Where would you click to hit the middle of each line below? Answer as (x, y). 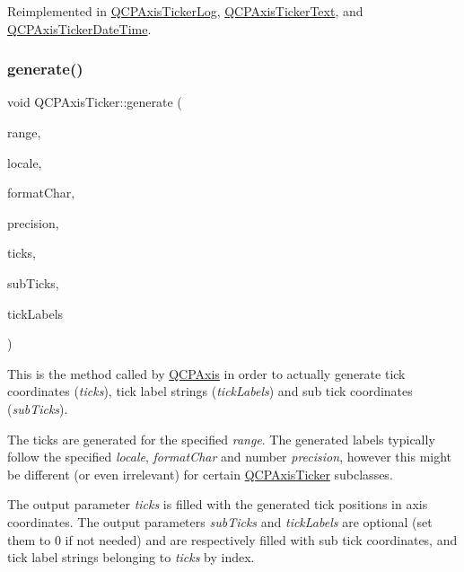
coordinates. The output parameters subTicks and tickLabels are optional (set (220, 521)
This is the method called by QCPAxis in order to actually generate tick (206, 373)
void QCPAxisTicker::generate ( (95, 102)
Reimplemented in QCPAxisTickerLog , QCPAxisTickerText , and (185, 11)
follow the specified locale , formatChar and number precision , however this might (230, 457)
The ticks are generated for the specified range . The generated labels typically (221, 439)
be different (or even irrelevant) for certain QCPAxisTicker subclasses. (200, 474)
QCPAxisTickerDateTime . (79, 28)
